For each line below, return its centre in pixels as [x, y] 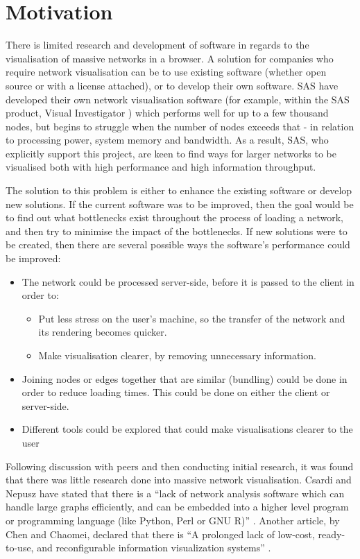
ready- [332, 534]
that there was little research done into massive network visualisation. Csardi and [179, 480]
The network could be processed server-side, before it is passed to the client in [188, 281]
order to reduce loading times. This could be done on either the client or [176, 392]
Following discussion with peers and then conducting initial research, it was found [180, 466]
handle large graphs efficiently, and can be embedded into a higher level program [177, 507]
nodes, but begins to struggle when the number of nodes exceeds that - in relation [180, 126]
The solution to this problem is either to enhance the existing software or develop [179, 190]
